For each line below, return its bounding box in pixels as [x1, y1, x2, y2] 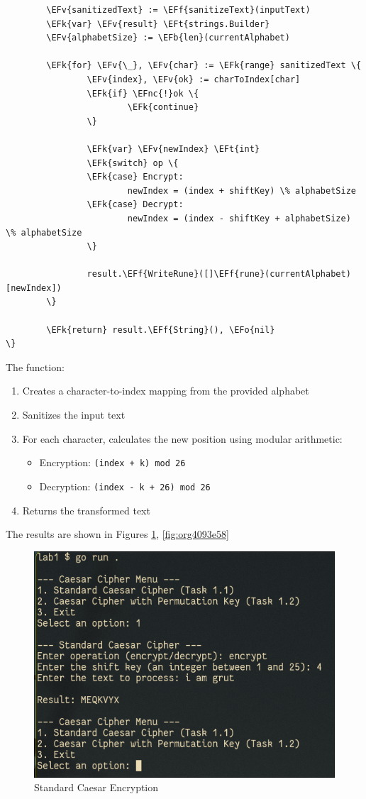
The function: [6, 359, 65, 374]
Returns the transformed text [22, 502, 150, 517]
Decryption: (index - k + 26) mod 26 [39, 478, 211, 493]
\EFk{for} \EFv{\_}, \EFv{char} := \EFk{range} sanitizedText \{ [46, 60, 362, 71]
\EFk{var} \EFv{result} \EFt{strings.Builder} [46, 18, 270, 29]
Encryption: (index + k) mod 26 [39, 455, 186, 470]
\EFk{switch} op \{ [87, 158, 179, 168]
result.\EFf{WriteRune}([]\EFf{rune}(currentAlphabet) [87, 269, 351, 280]
